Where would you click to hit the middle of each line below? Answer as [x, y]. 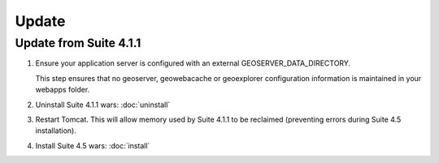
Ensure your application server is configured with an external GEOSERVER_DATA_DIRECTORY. [193, 63]
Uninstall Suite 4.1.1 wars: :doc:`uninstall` [103, 105]
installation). [56, 131]
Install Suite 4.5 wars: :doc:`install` [93, 145]
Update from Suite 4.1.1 [78, 43]
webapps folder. [63, 90]
